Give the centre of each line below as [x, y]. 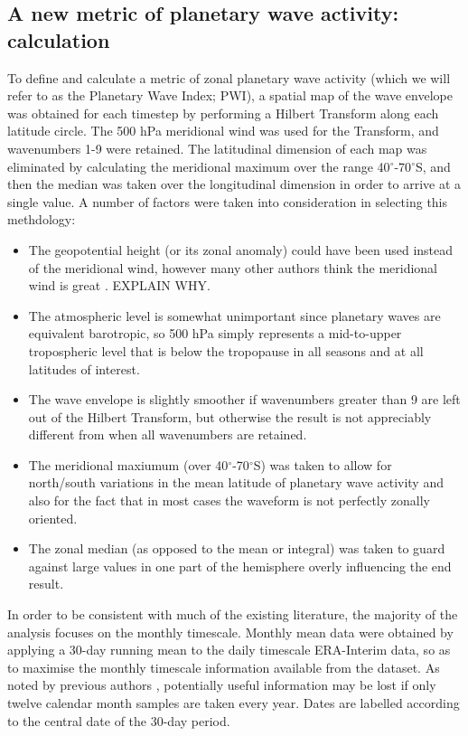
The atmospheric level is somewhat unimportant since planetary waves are [234, 315]
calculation [59, 39]
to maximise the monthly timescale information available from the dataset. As [224, 667]
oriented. [53, 518]
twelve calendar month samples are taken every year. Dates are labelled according [234, 703]
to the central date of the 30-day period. [119, 720]
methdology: [42, 219]
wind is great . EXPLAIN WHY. [119, 285]
